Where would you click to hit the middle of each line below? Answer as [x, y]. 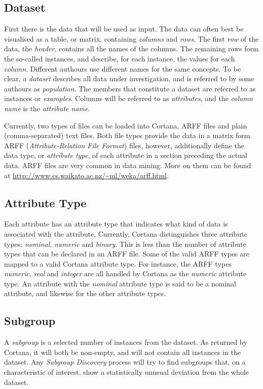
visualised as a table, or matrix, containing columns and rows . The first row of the [131, 38]
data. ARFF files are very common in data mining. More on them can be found [128, 165]
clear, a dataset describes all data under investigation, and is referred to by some [129, 78]
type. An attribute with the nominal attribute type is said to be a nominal [120, 283]
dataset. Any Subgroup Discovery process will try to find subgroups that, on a [125, 362]
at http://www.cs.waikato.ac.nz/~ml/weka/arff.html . [86, 175]
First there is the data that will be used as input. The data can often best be [124, 29]
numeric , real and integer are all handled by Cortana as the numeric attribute [125, 273]
